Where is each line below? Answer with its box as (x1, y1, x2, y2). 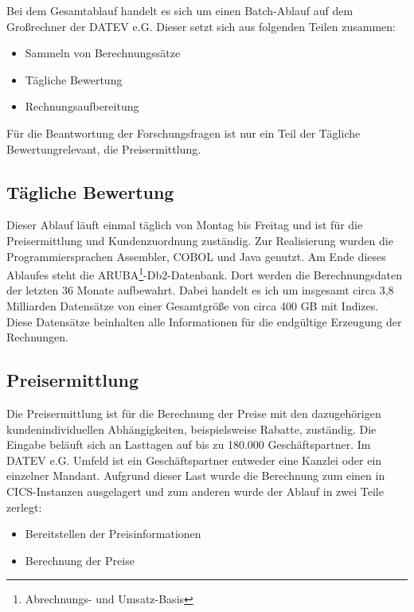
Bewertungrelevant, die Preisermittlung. (6, 140, 201, 157)
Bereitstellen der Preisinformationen (25, 525, 201, 542)
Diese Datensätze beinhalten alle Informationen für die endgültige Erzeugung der (6, 313, 402, 329)
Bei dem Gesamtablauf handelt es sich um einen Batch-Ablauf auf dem (6, 2, 353, 18)
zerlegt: (6, 498, 42, 515)
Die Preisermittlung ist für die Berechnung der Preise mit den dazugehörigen (6, 404, 381, 421)
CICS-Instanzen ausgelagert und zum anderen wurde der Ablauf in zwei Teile (6, 482, 384, 499)
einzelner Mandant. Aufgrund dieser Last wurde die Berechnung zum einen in (6, 467, 385, 484)
